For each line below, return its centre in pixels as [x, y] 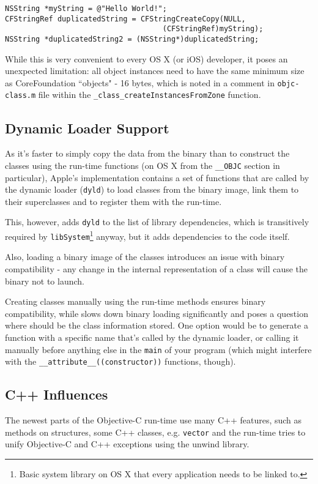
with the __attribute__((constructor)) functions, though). [120, 361]
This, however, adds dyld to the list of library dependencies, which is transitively [157, 222]
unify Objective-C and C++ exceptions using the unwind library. [127, 444]
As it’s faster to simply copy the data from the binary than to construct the [147, 153]
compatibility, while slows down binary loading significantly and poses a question [157, 313]
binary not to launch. [45, 281]
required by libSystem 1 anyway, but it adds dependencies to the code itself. [147, 235]
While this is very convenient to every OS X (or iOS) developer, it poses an [146, 58]
